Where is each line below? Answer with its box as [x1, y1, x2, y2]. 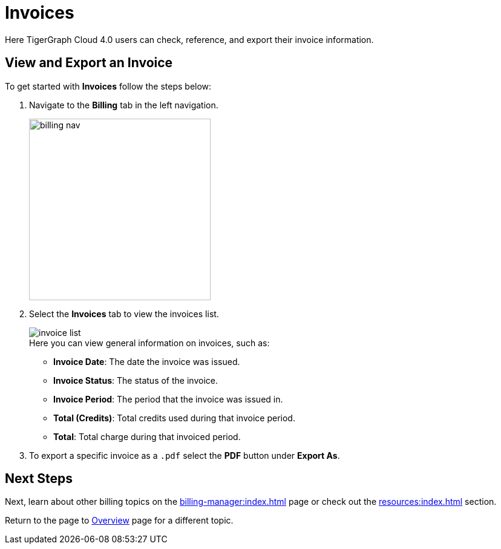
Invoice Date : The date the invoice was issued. [53, 356, 240, 367]
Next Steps [5, 471, 73, 487]
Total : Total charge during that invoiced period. [53, 431, 241, 442]
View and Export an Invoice [5, 55, 173, 71]
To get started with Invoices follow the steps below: [5, 81, 212, 91]
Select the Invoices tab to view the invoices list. [29, 308, 219, 319]
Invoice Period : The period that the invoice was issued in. [53, 393, 283, 404]
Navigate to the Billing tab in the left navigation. [29, 99, 218, 110]
